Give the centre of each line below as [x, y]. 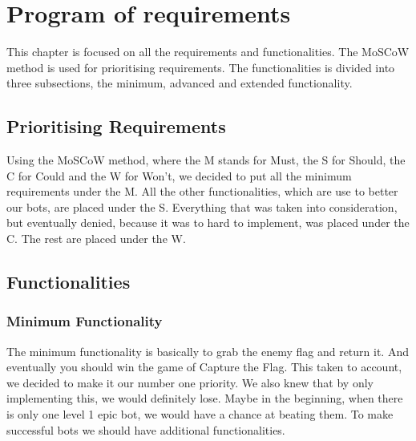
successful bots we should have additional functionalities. [146, 429]
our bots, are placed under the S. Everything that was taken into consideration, [202, 206]
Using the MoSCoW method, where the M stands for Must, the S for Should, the [206, 160]
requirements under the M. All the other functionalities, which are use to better [202, 191]
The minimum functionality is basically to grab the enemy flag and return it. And [208, 351]
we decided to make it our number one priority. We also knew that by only [190, 382]
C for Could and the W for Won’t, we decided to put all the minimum [179, 175]
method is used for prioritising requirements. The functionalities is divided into [201, 67]
